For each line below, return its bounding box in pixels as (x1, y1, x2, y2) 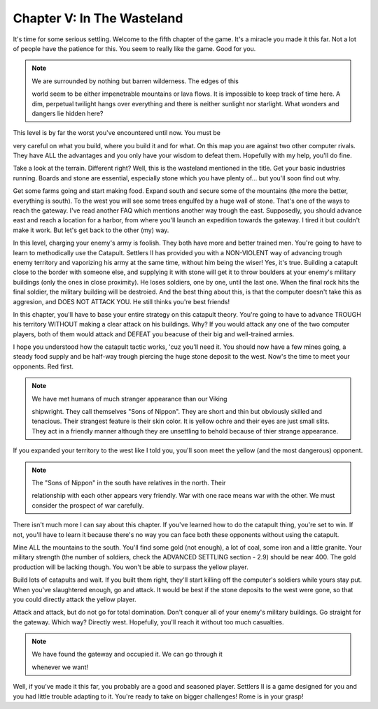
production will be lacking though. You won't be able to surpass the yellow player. (13, 563, 248, 571)
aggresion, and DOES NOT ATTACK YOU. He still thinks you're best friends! (13, 297, 230, 306)
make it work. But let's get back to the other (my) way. (13, 226, 169, 234)
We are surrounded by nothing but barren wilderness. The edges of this (31, 77, 239, 85)
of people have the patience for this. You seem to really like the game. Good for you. (13, 44, 256, 52)
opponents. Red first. (13, 362, 73, 371)
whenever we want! (31, 663, 89, 671)
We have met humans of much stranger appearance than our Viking (31, 394, 227, 403)
